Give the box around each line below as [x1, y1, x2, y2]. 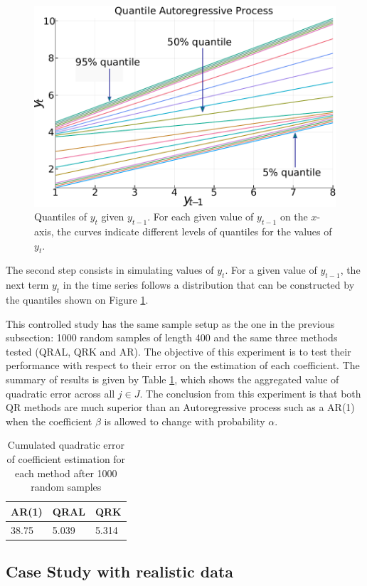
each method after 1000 [15, 465, 117, 480]
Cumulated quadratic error [7, 437, 124, 452]
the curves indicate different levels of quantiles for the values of [57, 224, 332, 239]
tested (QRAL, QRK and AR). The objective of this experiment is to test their [6, 343, 351, 358]
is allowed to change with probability [104, 413, 265, 428]
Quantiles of [34, 209, 87, 224]
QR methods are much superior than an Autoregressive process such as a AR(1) [6, 400, 355, 415]
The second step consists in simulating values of [6, 262, 214, 277]
